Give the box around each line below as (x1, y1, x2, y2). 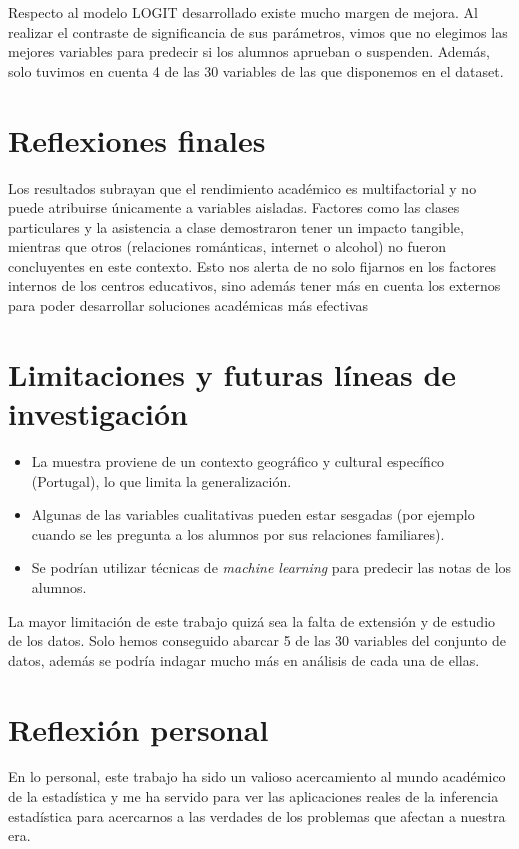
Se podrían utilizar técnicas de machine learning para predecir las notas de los (31, 557, 512, 578)
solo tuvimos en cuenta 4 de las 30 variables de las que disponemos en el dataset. (8, 60, 504, 81)
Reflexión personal (8, 708, 269, 749)
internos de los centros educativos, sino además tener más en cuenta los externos (8, 275, 501, 296)
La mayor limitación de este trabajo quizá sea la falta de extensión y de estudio (8, 610, 496, 631)
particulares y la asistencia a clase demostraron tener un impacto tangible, (8, 216, 464, 237)
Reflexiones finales (8, 119, 266, 160)
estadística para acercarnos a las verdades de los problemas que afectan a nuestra (8, 805, 506, 826)
